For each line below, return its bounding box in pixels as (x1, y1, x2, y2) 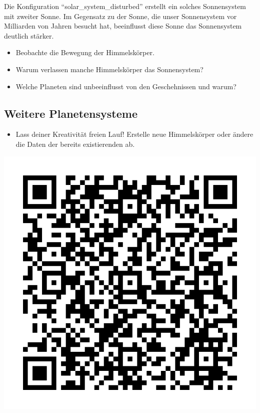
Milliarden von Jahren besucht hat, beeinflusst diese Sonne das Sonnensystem (4, 21, 242, 31)
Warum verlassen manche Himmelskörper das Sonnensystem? (15, 64, 203, 74)
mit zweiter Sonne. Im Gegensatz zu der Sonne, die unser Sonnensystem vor (4, 11, 237, 21)
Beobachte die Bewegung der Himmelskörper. (15, 47, 154, 58)
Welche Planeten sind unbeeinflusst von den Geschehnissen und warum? (15, 81, 236, 91)
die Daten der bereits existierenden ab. (15, 138, 135, 149)
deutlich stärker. (4, 30, 54, 41)
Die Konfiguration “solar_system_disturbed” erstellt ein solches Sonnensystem (4, 1, 246, 11)
